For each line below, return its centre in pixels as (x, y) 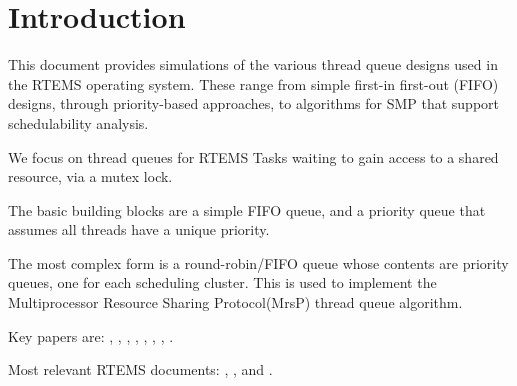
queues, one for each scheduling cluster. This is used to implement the (222, 282)
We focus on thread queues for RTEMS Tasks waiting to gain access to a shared (253, 156)
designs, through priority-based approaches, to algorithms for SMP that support (254, 103)
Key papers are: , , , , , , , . (91, 335)
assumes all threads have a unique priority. (139, 229)
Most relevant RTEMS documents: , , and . (140, 369)
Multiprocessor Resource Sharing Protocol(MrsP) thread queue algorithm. (235, 302)
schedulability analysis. (78, 122)
